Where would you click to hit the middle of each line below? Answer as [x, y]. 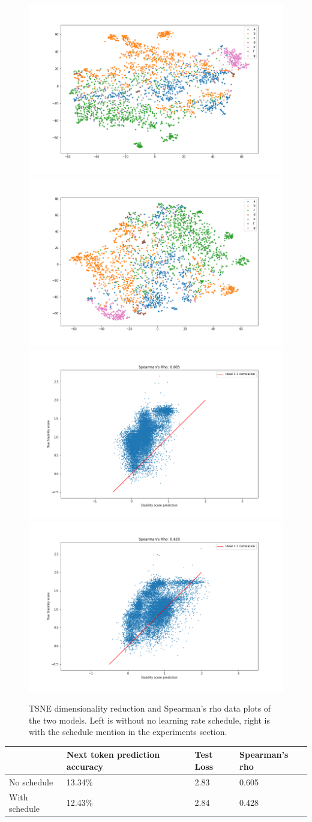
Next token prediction [113, 754]
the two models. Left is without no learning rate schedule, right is [149, 720]
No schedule [31, 781]
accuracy [85, 766]
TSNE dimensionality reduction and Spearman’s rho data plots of [150, 708]
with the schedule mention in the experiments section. [128, 732]
